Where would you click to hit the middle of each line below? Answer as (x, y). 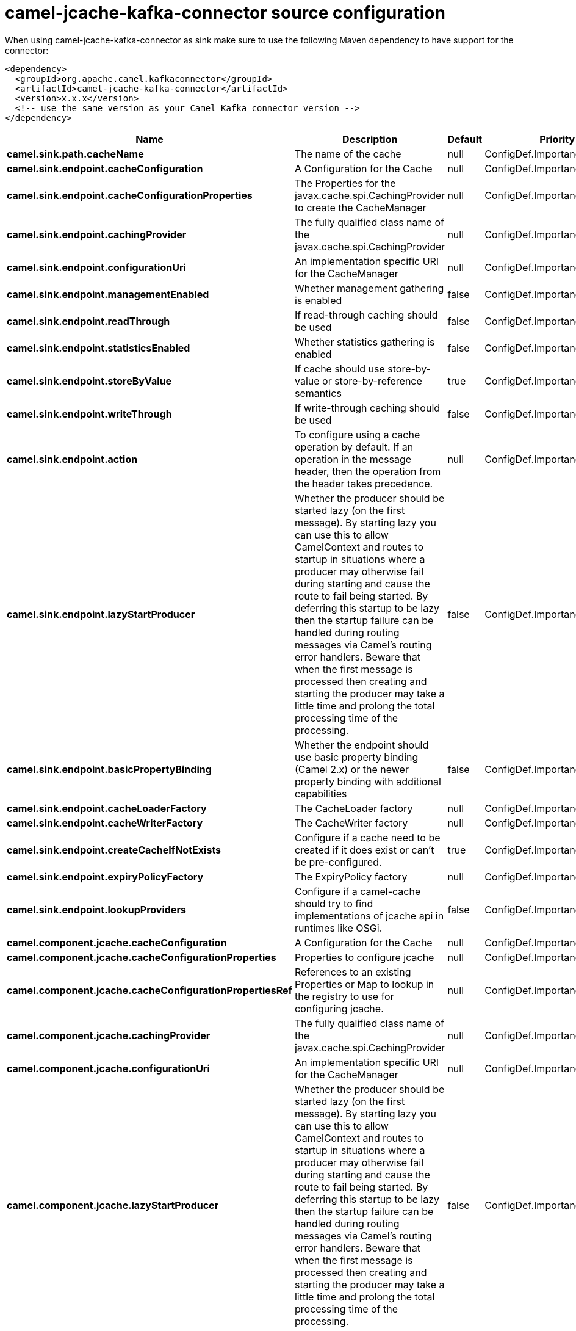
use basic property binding (356, 757)
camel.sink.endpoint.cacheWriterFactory (105, 823)
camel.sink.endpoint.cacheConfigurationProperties (130, 195)
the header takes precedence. (364, 483)
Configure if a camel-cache (358, 891)
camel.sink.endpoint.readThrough (88, 321)
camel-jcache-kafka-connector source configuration (225, 13)
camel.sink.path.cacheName (75, 154)
